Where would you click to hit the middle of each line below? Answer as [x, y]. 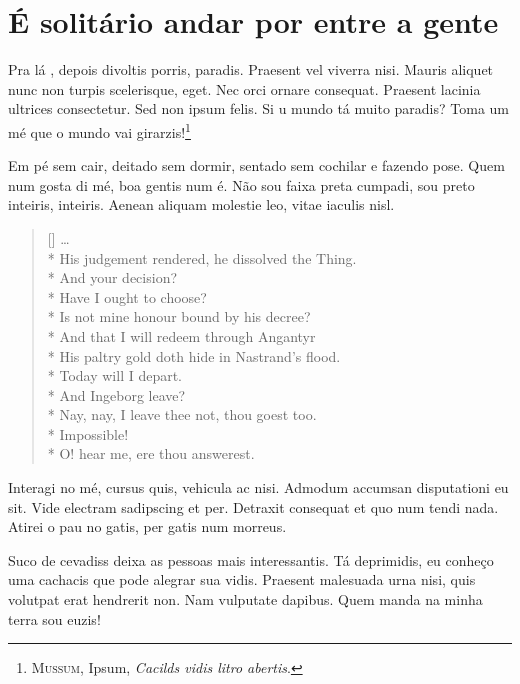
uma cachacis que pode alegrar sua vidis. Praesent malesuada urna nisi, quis [242, 579]
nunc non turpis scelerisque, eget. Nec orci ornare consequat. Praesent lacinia [244, 88]
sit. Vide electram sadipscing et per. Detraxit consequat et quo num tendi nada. [253, 506]
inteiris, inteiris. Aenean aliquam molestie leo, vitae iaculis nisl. [201, 204]
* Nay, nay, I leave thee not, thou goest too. [182, 414]
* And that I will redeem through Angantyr [181, 335]
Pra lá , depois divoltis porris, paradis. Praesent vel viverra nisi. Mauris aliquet [251, 69]
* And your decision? [112, 277]
